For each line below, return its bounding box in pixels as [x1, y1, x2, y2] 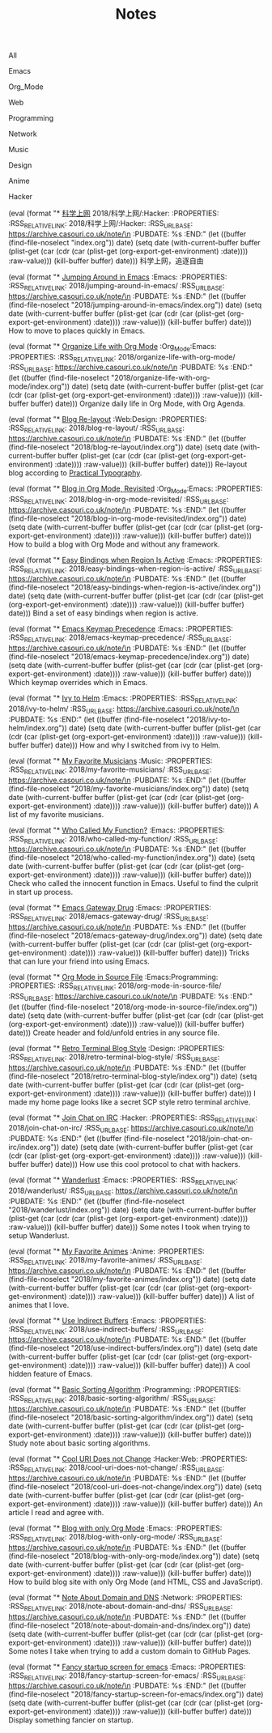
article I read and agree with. [8, 1507, 104, 1517]
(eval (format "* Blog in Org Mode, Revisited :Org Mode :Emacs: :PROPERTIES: [8, 483, 263, 495]
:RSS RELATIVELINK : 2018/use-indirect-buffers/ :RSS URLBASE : [8, 1324, 204, 1336]
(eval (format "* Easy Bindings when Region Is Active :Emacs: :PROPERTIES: [8, 555, 263, 564]
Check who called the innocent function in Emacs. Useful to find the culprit [8, 879, 259, 888]
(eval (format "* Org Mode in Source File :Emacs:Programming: [8, 973, 219, 982]
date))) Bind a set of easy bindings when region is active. [8, 608, 198, 618]
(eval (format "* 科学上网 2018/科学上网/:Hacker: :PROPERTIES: [8, 208, 219, 219]
